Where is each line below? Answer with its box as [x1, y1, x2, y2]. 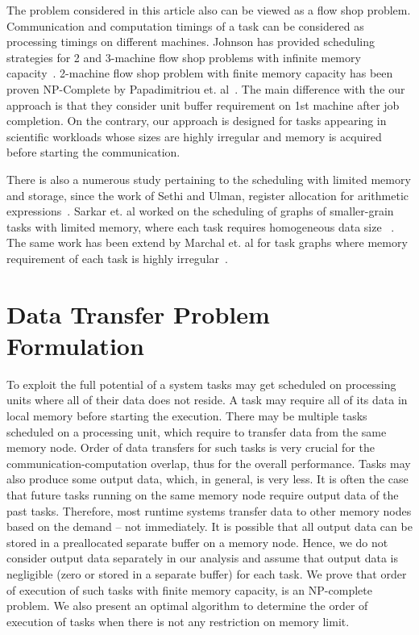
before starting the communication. [6, 144, 180, 161]
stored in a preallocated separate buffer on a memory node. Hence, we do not [6, 533, 388, 550]
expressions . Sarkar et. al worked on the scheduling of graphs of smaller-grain [6, 203, 394, 219]
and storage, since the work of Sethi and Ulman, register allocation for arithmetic [6, 186, 409, 203]
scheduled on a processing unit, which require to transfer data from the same [6, 423, 387, 440]
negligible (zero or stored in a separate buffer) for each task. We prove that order [6, 565, 407, 582]
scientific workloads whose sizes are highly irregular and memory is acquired [6, 127, 382, 144]
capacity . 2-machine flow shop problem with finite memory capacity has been [6, 65, 393, 81]
